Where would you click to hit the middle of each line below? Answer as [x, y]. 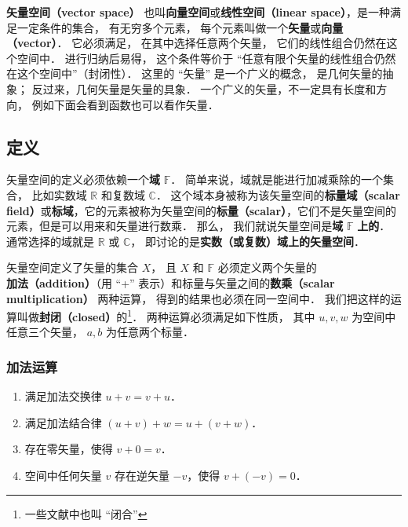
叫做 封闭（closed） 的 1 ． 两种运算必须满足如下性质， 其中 [166, 315]
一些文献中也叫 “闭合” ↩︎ [86, 513]
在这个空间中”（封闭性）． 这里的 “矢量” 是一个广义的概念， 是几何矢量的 [195, 73]
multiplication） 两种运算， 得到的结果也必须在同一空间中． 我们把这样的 [199, 298]
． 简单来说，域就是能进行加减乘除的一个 [277, 179]
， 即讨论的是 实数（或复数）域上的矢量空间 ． [248, 241]
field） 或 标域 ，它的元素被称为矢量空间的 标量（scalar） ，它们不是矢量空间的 [202, 210]
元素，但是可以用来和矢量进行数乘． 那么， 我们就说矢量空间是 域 [175, 226]
